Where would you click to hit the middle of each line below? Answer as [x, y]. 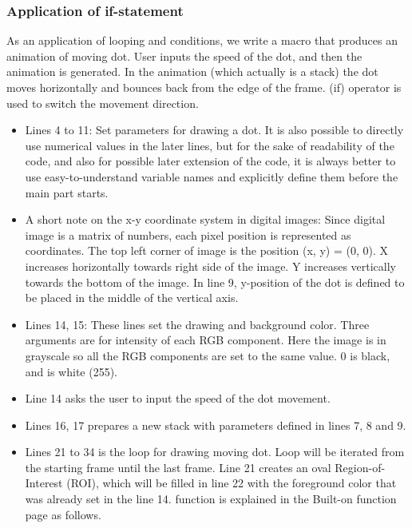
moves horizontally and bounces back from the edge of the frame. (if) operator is [204, 87]
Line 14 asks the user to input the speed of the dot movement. [178, 398]
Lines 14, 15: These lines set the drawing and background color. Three [197, 324]
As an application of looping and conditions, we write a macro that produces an [202, 40]
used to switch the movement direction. [103, 103]
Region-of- [360, 467]
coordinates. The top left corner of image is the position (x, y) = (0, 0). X [206, 250]
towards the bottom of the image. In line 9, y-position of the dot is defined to [215, 282]
